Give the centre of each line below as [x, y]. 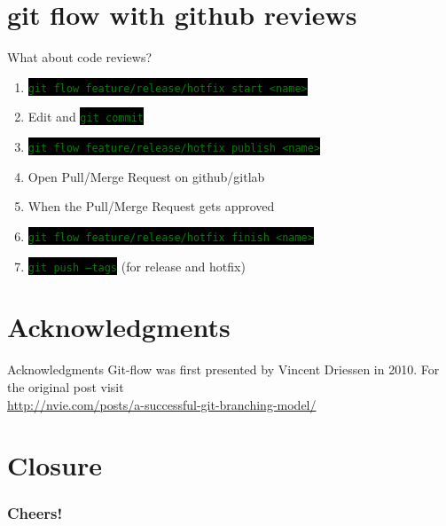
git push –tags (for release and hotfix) [137, 266]
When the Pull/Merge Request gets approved [151, 206]
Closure [55, 465]
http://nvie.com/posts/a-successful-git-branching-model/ [162, 404]
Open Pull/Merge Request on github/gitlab [146, 176]
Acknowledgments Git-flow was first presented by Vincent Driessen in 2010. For [223, 369]
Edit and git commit [86, 117]
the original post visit [66, 386]
